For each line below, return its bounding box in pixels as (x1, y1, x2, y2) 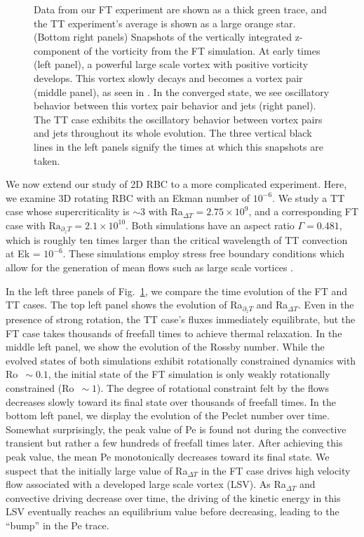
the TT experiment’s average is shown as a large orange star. (34, 15, 296, 30)
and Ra (256, 297, 288, 312)
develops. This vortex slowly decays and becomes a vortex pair (34, 70, 303, 85)
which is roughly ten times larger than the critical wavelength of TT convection (6, 232, 348, 247)
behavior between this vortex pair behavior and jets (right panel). (34, 98, 316, 113)
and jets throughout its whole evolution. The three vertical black (34, 125, 312, 140)
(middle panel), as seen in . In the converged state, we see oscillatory (34, 84, 330, 99)
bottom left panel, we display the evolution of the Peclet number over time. (6, 408, 330, 423)
